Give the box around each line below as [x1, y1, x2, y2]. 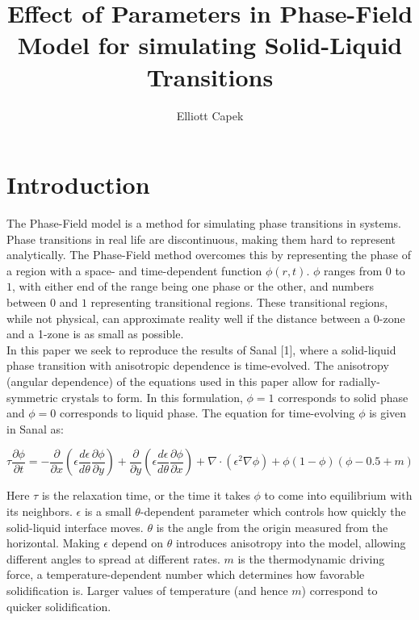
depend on [111, 534, 163, 551]
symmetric [6, 388, 58, 405]
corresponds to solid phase [278, 388, 409, 405]
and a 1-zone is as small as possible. [6, 325, 184, 342]
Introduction [6, 168, 150, 201]
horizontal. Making [6, 534, 100, 551]
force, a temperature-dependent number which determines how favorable [6, 566, 365, 583]
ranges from [323, 262, 383, 279]
